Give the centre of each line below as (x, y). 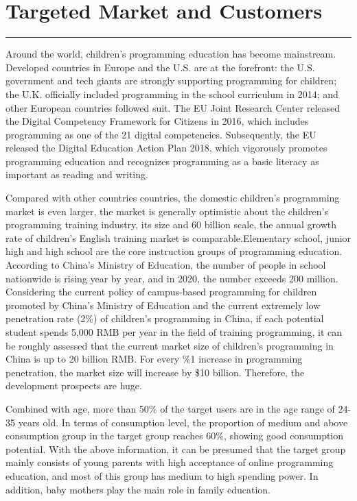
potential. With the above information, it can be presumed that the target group (176, 449)
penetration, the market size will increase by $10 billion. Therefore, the (155, 372)
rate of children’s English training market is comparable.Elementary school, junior (178, 237)
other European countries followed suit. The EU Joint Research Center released (173, 107)
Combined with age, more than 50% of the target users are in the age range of (170, 408)
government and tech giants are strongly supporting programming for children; (171, 81)
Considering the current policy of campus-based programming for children (161, 292)
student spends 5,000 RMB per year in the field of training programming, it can (174, 332)
